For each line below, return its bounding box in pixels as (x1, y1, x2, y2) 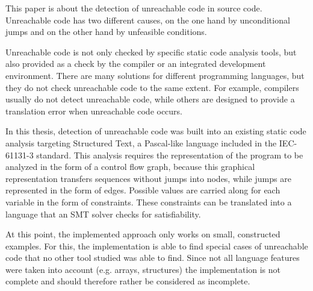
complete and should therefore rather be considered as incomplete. (5, 275, 250, 287)
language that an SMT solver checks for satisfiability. (5, 207, 201, 220)
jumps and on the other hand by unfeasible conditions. (5, 25, 207, 38)
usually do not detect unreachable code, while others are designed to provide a (5, 93, 295, 105)
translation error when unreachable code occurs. (5, 104, 183, 117)
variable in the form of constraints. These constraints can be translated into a (5, 195, 292, 208)
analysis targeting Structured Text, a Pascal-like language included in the (5, 136, 277, 149)
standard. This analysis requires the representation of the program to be (36, 148, 303, 161)
